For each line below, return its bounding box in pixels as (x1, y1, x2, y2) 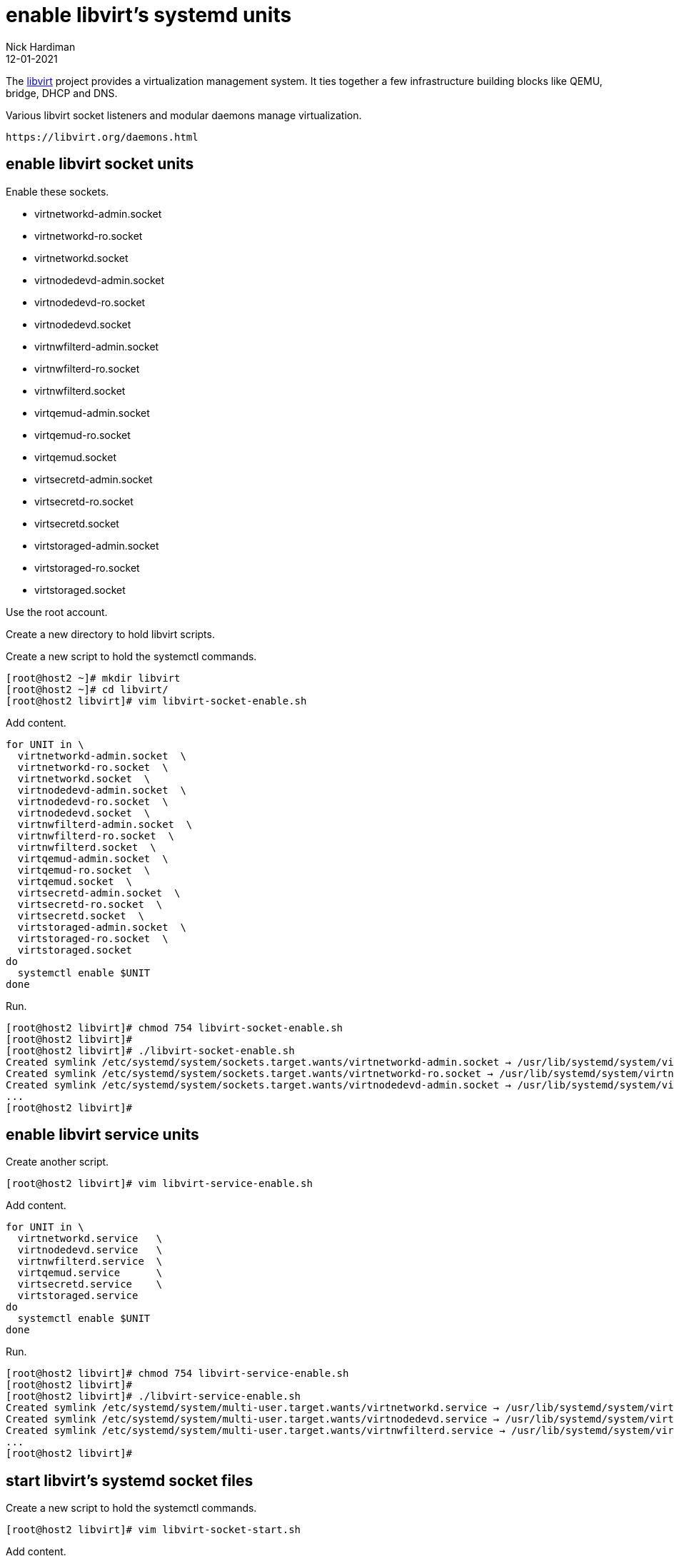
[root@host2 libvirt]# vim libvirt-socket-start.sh (6, 1524, 301, 1536)
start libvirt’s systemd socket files (6, 1471, 253, 1490)
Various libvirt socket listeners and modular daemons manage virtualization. (6, 108, 362, 121)
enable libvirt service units (6, 1126, 199, 1144)
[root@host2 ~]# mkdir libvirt (6, 672, 181, 684)
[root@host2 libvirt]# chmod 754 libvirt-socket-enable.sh (6, 1021, 343, 1034)
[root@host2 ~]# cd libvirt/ (6, 683, 168, 695)
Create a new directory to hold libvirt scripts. (6, 627, 215, 640)
